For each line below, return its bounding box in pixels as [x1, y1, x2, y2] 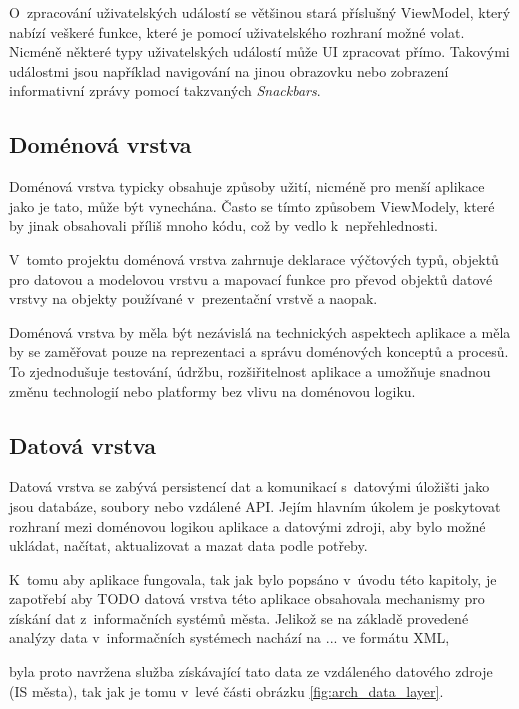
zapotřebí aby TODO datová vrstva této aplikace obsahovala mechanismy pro [9, 588, 485, 609]
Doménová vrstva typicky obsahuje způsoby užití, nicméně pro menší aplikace [9, 176, 485, 197]
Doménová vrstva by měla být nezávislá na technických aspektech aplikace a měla [9, 321, 511, 342]
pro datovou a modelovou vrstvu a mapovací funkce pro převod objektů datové [9, 268, 493, 289]
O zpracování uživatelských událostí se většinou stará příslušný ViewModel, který [9, 2, 511, 22]
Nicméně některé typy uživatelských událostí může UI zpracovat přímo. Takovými [9, 41, 510, 62]
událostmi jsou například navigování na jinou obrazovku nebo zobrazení [9, 60, 449, 81]
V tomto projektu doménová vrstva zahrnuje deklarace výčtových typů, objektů [9, 248, 499, 269]
